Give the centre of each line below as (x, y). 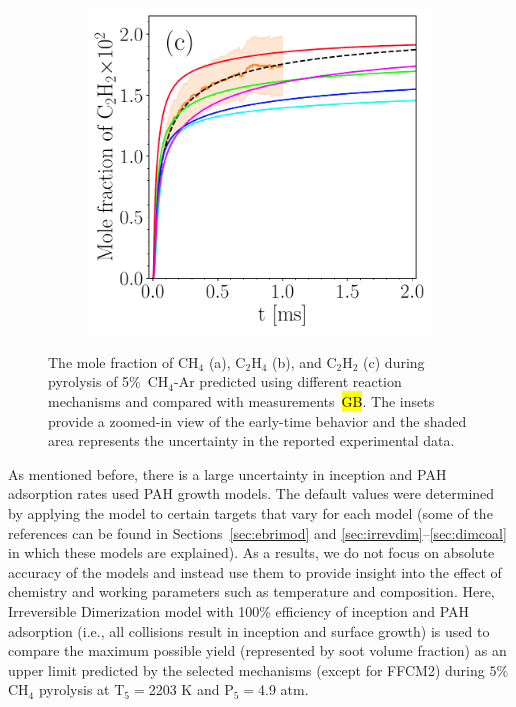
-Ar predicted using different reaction (288, 381)
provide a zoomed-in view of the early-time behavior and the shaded (257, 420)
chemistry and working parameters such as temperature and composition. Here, (251, 591)
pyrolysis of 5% (94, 381)
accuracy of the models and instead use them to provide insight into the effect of (255, 571)
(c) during (394, 361)
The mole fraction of (111, 361)
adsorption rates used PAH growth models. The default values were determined (251, 493)
